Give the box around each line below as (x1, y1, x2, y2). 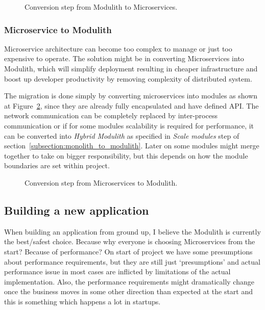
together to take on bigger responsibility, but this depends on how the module (4, 150, 248, 161)
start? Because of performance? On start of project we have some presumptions (4, 246, 253, 256)
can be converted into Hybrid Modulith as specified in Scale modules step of (4, 130, 239, 141)
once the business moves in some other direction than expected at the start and (4, 286, 253, 297)
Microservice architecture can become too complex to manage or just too (4, 43, 232, 54)
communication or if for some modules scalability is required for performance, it (4, 120, 254, 131)
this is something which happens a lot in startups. (4, 296, 161, 306)
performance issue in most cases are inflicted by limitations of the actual (4, 266, 231, 277)
